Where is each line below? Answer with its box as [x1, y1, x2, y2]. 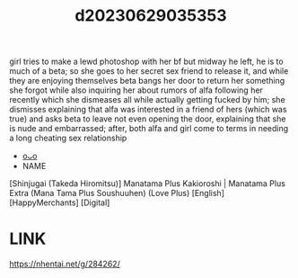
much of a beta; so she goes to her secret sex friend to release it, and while [9, 66, 289, 76]
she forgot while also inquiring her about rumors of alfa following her [9, 85, 263, 95]
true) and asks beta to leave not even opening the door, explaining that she [9, 113, 286, 124]
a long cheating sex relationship [9, 132, 127, 144]
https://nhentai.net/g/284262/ [9, 258, 121, 270]
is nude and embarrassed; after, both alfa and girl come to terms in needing [9, 123, 289, 134]
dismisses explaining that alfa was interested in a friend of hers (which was [9, 104, 287, 115]
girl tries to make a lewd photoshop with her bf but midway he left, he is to [9, 56, 285, 67]
